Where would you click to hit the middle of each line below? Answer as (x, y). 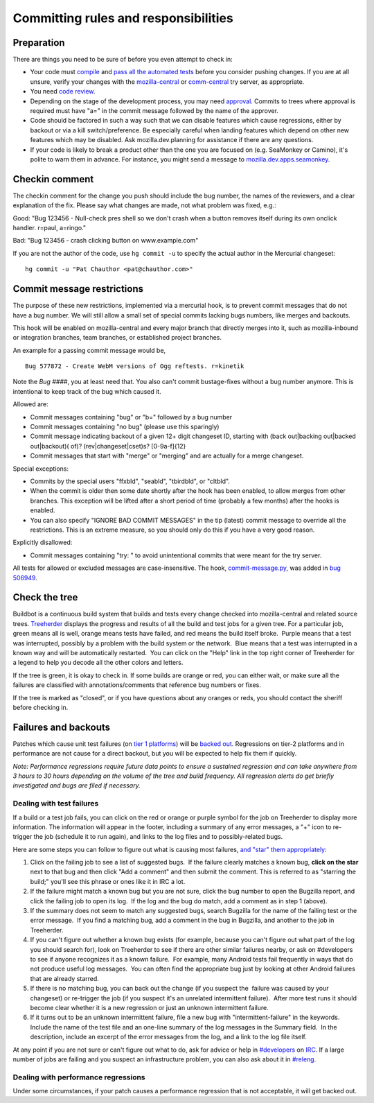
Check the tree (45, 597)
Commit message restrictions (78, 289)
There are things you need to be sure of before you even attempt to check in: (123, 60)
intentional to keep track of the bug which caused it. (87, 391)
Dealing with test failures (56, 804)
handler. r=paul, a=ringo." (50, 228)
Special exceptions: (41, 469)
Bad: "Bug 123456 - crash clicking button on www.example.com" (106, 241)
